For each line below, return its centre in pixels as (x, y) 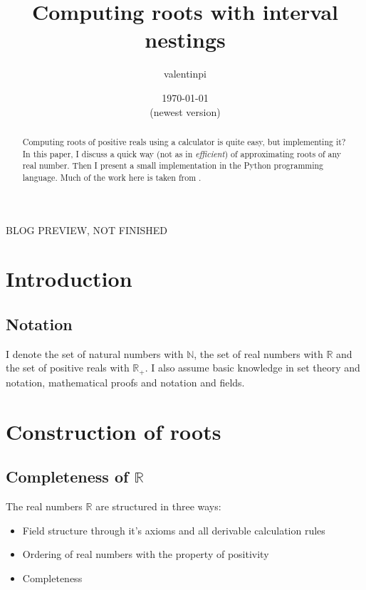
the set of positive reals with (68, 368)
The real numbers (44, 506)
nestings (185, 39)
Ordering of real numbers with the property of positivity (146, 554)
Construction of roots (114, 431)
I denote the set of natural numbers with (95, 353)
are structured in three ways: (158, 506)
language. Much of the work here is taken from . (112, 177)
